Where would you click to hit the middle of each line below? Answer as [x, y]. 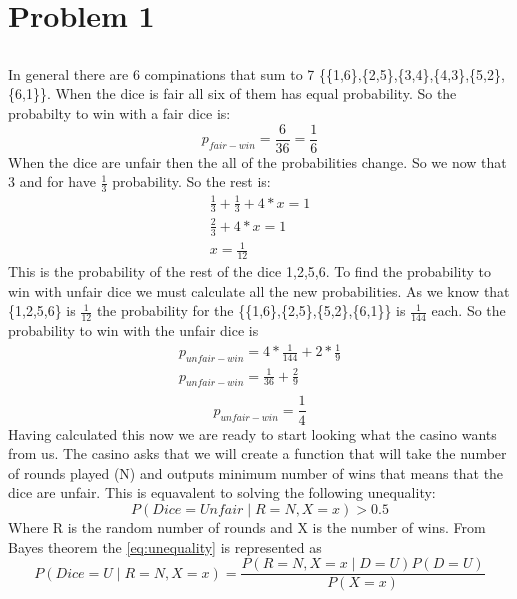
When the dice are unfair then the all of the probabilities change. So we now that [257, 161]
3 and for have [52, 181]
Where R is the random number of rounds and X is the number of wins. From [247, 526]
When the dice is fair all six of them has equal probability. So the [256, 93]
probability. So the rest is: [191, 181]
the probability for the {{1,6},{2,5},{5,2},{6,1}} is [251, 310]
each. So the [468, 310]
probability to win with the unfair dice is [133, 330]
